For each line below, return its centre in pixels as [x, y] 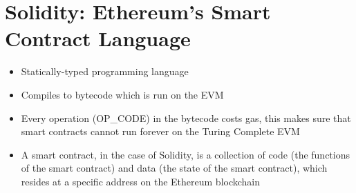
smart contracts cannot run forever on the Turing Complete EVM [160, 131]
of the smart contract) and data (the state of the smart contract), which [174, 168]
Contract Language [98, 38]
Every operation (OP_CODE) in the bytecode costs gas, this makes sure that [186, 118]
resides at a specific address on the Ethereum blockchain [141, 181]
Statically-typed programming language [105, 71]
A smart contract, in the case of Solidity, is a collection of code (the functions [185, 154]
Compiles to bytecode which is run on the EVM [122, 94]
